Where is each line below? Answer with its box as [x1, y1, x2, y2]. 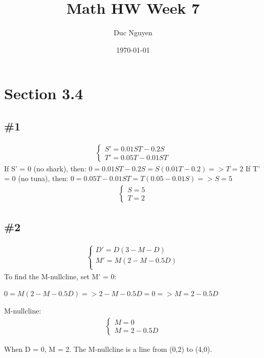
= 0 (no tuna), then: [4, 173, 69, 184]
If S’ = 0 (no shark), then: [4, 163, 86, 173]
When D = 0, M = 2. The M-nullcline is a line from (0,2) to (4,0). [4, 343, 212, 354]
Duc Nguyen [114, 27, 152, 38]
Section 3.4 [4, 83, 83, 104]
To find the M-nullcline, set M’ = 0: [4, 271, 117, 281]
